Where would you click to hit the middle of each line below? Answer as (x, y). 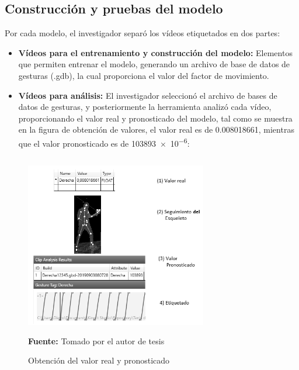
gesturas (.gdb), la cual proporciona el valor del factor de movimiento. (144, 75)
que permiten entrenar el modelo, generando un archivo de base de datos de (154, 64)
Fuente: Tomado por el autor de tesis (96, 340)
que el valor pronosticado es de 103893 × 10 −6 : (104, 142)
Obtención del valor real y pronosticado (99, 360)
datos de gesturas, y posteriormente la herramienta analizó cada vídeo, (145, 107)
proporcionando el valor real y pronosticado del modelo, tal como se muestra (155, 118)
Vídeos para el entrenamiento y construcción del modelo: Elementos (155, 52)
